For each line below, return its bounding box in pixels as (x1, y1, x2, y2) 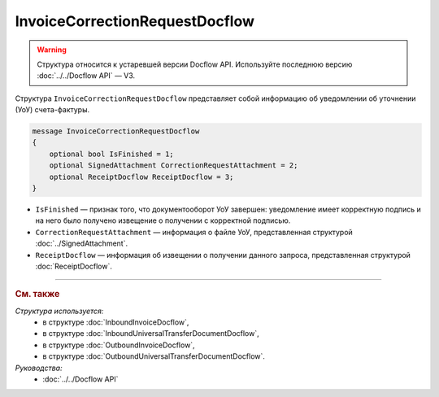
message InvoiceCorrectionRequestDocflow (32, 127, 200, 136)
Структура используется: (15, 306, 104, 316)
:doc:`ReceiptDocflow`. (35, 261, 113, 271)
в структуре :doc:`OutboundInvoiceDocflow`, (42, 340, 195, 350)
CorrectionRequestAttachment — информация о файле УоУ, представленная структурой (35, 227, 353, 237)
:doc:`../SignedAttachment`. (35, 238, 128, 248)
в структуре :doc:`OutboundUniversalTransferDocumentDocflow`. (42, 351, 266, 361)
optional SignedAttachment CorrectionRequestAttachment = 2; (49, 161, 298, 170)
